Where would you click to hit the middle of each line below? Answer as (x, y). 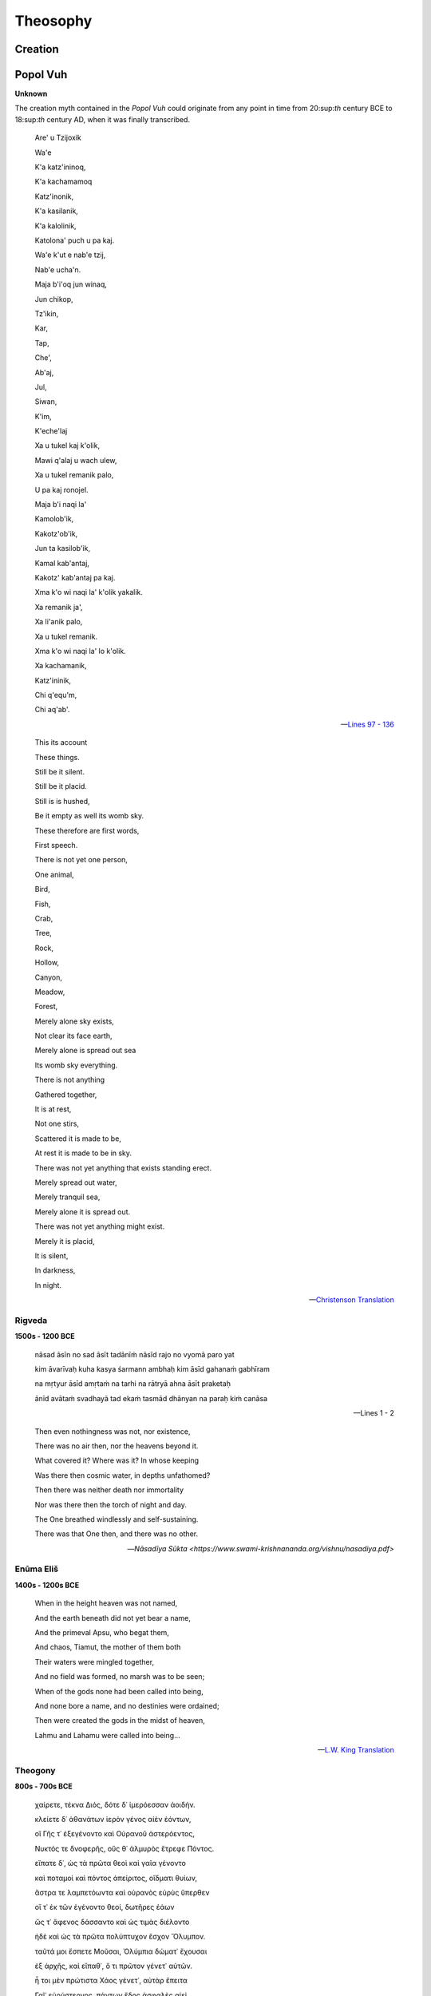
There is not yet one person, (81, 860)
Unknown (31, 94)
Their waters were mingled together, (95, 1661)
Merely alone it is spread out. (83, 1212)
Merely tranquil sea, (67, 1197)
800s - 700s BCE (44, 1786)
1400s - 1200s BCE (47, 1585)
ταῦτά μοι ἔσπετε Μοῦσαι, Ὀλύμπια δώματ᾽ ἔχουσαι (121, 1951)
